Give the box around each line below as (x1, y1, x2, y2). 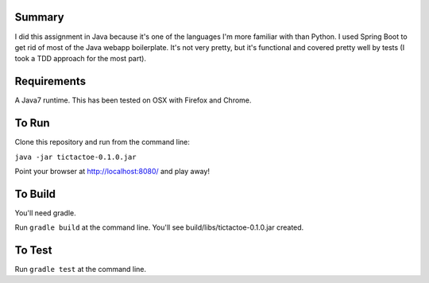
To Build (14, 187, 56, 200)
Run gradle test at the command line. (14, 265, 147, 274)
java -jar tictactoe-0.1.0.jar (14, 152, 137, 161)
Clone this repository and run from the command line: (14, 138, 191, 147)
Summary (14, 10, 64, 24)
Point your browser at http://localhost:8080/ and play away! (14, 166, 211, 176)
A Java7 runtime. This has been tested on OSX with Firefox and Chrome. (14, 95, 252, 105)
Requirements (14, 75, 87, 88)
